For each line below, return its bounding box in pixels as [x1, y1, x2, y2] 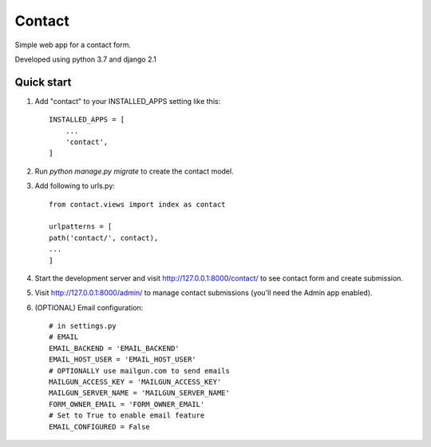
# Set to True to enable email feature [49, 411, 205, 420]
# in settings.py [49, 321, 117, 331]
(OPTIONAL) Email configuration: [34, 302, 144, 312]
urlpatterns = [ [49, 222, 113, 231]
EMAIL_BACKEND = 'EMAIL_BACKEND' [49, 344, 180, 353]
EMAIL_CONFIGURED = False [49, 422, 151, 431]
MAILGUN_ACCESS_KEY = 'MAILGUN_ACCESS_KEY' [49, 377, 222, 387]
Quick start [14, 75, 72, 89]
